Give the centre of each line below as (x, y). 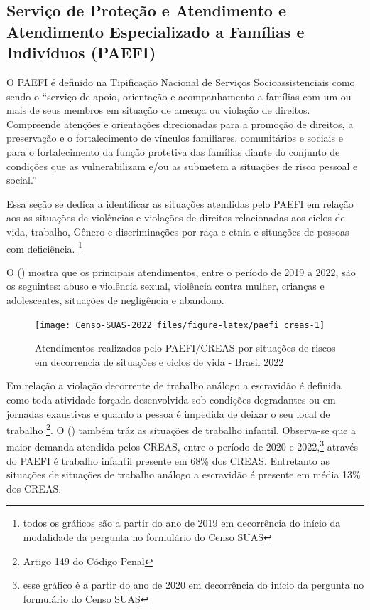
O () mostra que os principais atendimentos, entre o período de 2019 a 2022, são (181, 272)
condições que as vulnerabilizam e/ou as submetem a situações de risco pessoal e (182, 165)
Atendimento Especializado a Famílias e (156, 31)
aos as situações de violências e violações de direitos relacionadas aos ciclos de (176, 217)
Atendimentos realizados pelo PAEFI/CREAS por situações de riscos (185, 348)
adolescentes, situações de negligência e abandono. (115, 299)
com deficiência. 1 (44, 247)
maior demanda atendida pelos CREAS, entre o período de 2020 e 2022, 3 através (182, 446)
